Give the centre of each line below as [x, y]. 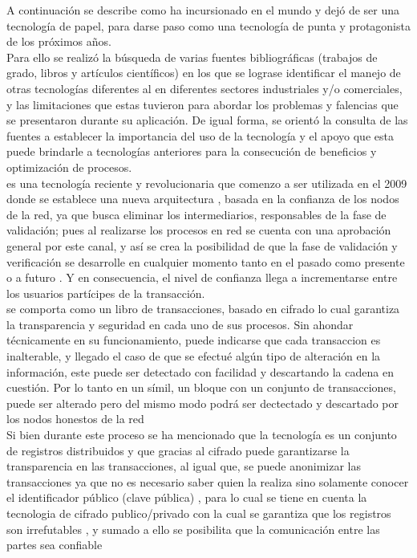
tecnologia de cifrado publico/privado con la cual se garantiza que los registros [199, 513]
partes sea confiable [55, 545]
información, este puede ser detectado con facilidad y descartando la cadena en [200, 371]
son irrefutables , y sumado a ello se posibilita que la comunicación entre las [193, 529]
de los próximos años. [59, 41]
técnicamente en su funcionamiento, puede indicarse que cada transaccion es [194, 340]
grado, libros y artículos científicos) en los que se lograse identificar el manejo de [204, 73]
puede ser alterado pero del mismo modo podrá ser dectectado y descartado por [203, 403]
